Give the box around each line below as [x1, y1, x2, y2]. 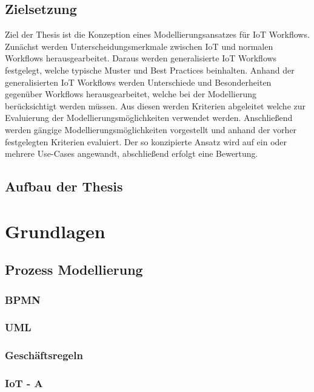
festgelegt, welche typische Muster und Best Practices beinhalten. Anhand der [5, 63, 295, 76]
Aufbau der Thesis [5, 177, 123, 196]
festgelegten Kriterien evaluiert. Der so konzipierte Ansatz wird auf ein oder [5, 135, 287, 148]
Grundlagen [5, 218, 105, 243]
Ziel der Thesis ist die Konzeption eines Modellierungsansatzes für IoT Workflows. [5, 28, 310, 41]
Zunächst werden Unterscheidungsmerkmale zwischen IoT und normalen [5, 40, 273, 52]
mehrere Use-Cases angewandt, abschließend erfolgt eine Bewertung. [5, 147, 258, 160]
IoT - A [5, 376, 43, 391]
